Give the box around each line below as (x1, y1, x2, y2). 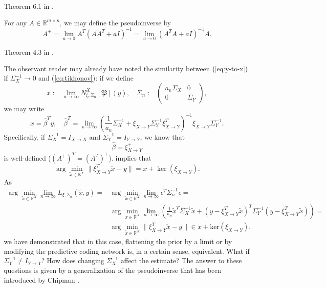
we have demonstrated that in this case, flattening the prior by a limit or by (4, 236, 232, 247)
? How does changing (41, 255, 105, 266)
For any (4, 17, 27, 27)
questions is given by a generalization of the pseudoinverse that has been (4, 265, 221, 275)
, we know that (140, 131, 185, 142)
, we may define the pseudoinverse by (60, 17, 171, 27)
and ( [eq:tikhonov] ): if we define (38, 73, 133, 83)
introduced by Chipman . (4, 274, 80, 285)
